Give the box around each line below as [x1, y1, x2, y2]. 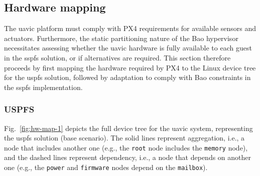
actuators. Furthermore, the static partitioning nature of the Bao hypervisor [4, 32, 238, 43]
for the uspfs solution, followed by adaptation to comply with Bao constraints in [4, 72, 251, 82]
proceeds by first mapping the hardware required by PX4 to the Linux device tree [4, 62, 256, 72]
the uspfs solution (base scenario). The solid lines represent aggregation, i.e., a [4, 132, 245, 143]
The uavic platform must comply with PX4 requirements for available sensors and [4, 23, 256, 33]
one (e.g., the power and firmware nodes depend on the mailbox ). [4, 162, 208, 172]
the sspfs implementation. [4, 81, 83, 92]
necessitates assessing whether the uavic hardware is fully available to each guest [4, 42, 252, 53]
